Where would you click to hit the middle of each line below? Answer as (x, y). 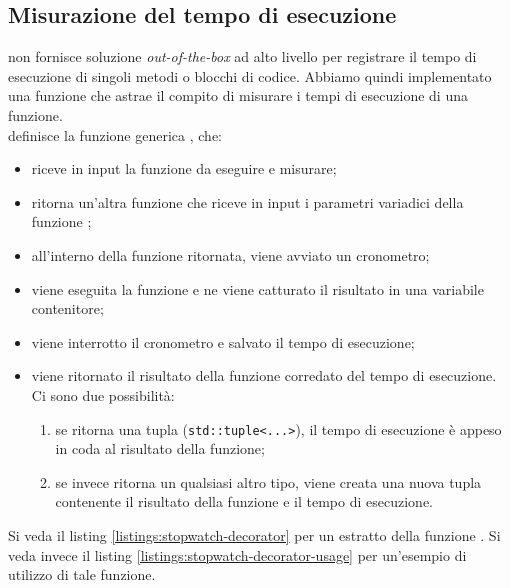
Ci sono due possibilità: (103, 394)
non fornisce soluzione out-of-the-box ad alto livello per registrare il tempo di (242, 56)
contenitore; (67, 308)
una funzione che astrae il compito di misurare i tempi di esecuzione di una (238, 95)
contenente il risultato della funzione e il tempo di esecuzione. (244, 501)
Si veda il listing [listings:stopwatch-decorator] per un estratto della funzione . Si (254, 534)
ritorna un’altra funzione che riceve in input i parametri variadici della (247, 201)
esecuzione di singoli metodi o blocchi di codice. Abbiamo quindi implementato (250, 75)
